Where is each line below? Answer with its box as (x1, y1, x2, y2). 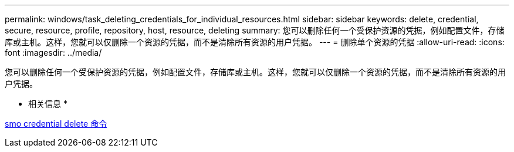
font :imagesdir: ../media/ (5, 48, 102, 58)
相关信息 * (28, 99, 67, 109)
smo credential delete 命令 (5, 119, 107, 129)
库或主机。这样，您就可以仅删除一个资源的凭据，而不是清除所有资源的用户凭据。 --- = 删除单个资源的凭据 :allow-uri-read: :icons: (5, 37, 505, 47)
